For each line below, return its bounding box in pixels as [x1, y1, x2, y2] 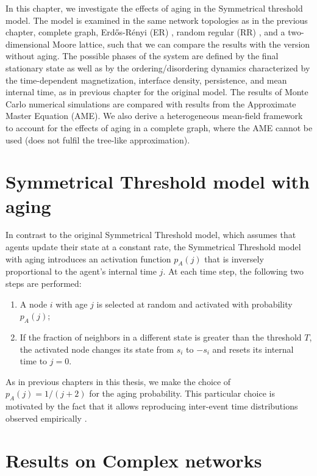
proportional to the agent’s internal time [5, 265, 157, 278]
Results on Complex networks [5, 447, 262, 472]
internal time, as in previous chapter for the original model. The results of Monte [5, 85, 308, 98]
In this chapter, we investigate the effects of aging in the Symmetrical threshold [5, 2, 303, 14]
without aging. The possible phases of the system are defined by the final [5, 49, 279, 62]
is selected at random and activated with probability [96, 297, 293, 310]
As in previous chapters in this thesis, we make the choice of [5, 375, 231, 388]
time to [20, 355, 48, 367]
